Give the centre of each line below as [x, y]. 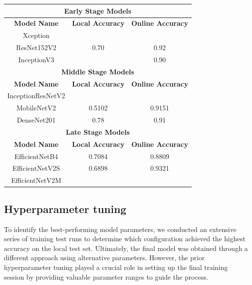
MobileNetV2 [36, 108]
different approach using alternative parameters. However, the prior [104, 258]
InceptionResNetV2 [36, 96]
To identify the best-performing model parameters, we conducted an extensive [120, 229]
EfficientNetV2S [36, 168]
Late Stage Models [98, 132]
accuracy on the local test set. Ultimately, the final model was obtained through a [126, 248]
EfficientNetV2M [36, 180]
